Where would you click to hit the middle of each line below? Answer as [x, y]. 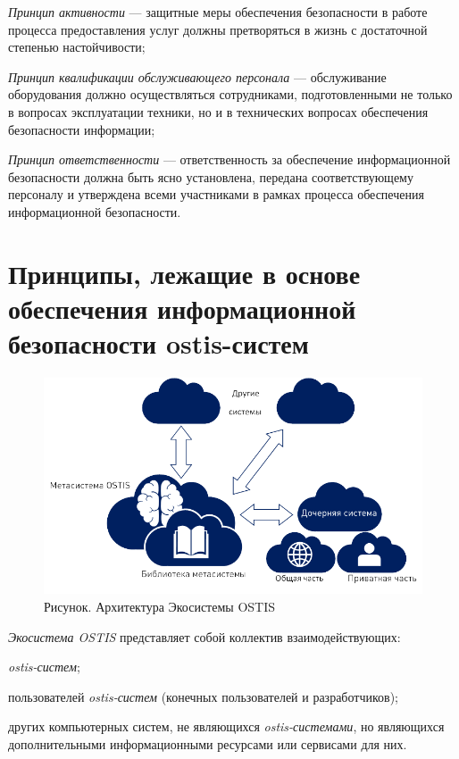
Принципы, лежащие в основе [184, 273]
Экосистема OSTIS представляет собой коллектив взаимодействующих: [204, 636]
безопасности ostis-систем [159, 343]
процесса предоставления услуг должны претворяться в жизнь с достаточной [218, 29]
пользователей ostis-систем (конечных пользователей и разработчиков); [203, 696]
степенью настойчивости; [77, 47]
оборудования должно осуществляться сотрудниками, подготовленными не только [230, 94]
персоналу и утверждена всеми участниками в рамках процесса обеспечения [216, 194]
